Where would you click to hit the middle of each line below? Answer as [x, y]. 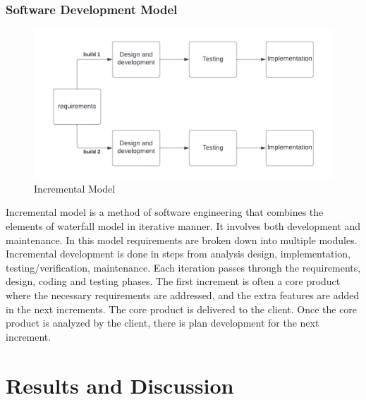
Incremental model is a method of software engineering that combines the [165, 212]
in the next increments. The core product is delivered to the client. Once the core [182, 309]
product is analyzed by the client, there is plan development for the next [163, 323]
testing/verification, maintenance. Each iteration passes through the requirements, [183, 267]
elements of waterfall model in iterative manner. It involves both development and [183, 226]
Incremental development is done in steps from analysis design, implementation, [178, 254]
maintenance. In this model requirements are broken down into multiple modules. [182, 240]
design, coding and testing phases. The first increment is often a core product [173, 281]
